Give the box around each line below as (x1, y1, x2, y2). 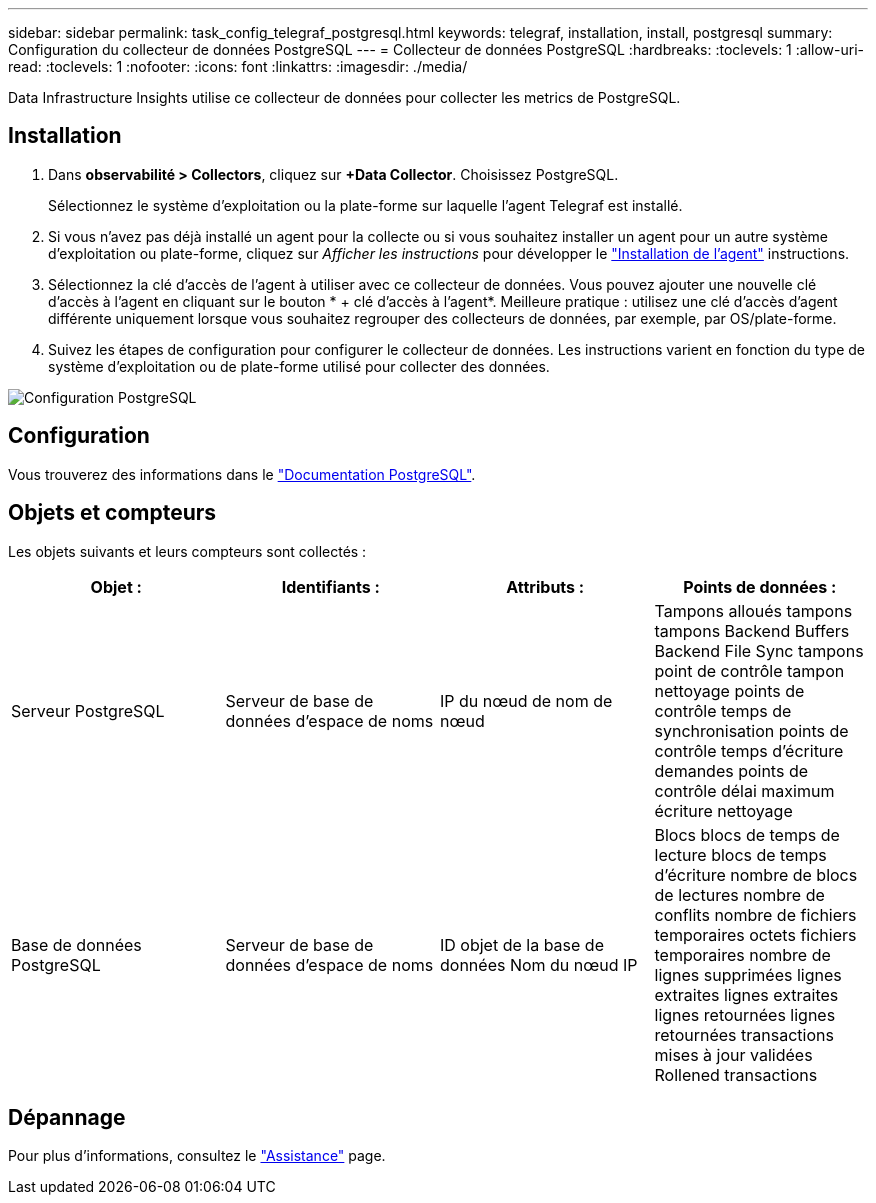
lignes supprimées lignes (654, 964, 842, 985)
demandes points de (654, 760, 809, 781)
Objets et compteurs (8, 500, 217, 526)
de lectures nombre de (654, 884, 825, 905)
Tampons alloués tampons (654, 600, 853, 621)
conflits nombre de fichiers (654, 904, 857, 925)
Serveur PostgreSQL (11, 700, 165, 721)
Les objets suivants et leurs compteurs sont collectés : (8, 542, 367, 560)
